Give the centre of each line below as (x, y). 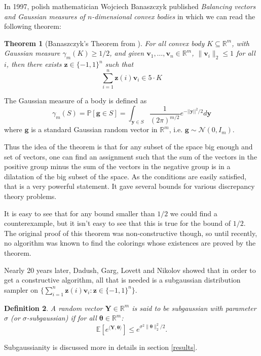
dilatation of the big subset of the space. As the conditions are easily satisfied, (125, 176)
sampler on (21, 289)
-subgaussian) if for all (62, 318)
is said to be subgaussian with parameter (194, 308)
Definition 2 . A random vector (53, 308)
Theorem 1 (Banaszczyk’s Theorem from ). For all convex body (104, 43)
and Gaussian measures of (45, 16)
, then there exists (34, 64)
